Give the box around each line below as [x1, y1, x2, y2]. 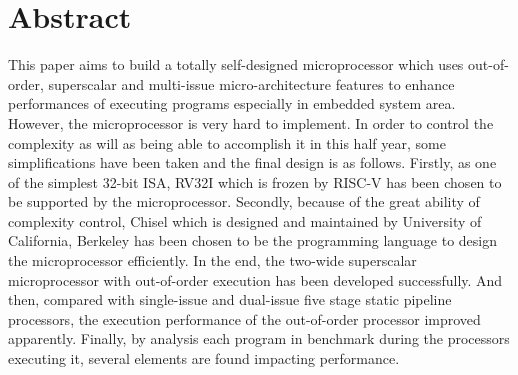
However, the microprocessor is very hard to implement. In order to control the [8, 112, 494, 133]
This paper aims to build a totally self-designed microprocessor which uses [8, 54, 464, 75]
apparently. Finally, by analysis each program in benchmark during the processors [8, 328, 510, 349]
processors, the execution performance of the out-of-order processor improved [8, 308, 481, 329]
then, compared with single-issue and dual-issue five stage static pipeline [8, 289, 452, 310]
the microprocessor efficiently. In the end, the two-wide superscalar [8, 250, 417, 271]
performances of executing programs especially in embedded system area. [8, 93, 456, 114]
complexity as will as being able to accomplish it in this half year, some [8, 132, 446, 153]
